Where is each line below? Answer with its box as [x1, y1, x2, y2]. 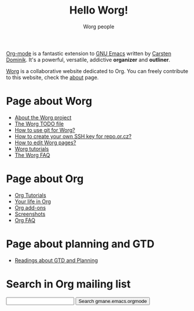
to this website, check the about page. [6, 74, 99, 81]
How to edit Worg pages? [14, 139, 76, 146]
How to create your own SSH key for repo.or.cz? [14, 133, 132, 140]
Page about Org [6, 172, 84, 186]
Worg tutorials [14, 145, 49, 152]
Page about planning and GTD [6, 237, 155, 250]
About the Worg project [14, 114, 72, 121]
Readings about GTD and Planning [14, 257, 98, 264]
